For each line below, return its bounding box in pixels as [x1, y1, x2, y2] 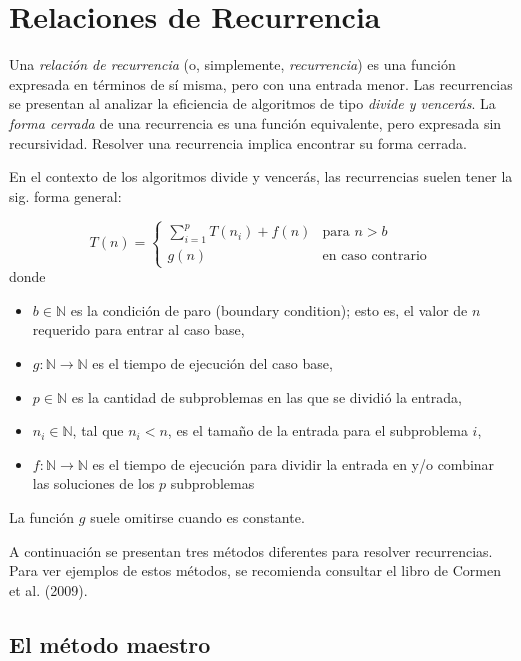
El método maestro [9, 628, 211, 659]
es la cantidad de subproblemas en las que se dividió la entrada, [71, 386, 462, 407]
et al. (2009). [9, 579, 88, 600]
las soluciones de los [32, 473, 155, 494]
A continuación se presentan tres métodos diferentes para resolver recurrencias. [9, 540, 493, 561]
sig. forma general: [9, 185, 122, 206]
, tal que [72, 420, 124, 441]
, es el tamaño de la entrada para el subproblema [167, 420, 468, 441]
